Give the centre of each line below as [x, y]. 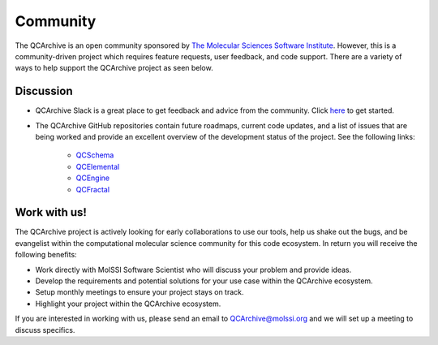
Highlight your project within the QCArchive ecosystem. [128, 304]
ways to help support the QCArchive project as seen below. [114, 68]
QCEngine [93, 178]
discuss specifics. [45, 330]
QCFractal [92, 189]
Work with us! [51, 212]
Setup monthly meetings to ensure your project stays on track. [140, 292]
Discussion [44, 91]
